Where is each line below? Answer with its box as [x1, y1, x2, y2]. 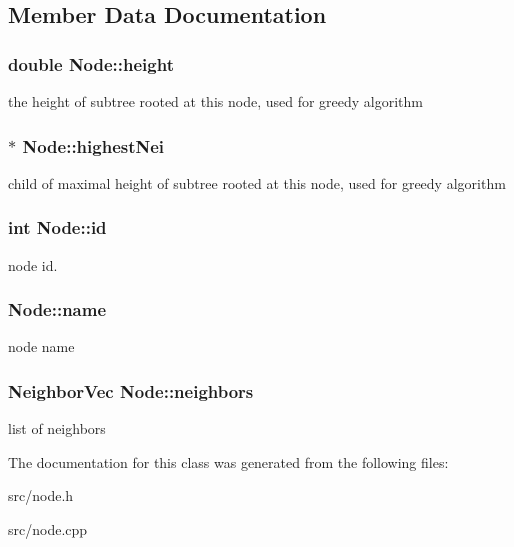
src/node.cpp [8, 519, 88, 540]
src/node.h [8, 485, 74, 506]
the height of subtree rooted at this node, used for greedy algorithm [8, 91, 424, 111]
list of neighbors [8, 418, 106, 439]
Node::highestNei [22, 133, 165, 158]
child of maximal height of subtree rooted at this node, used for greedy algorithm [8, 172, 506, 193]
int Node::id [8, 215, 107, 240]
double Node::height [8, 51, 174, 76]
